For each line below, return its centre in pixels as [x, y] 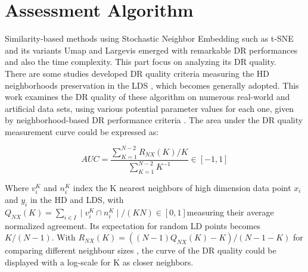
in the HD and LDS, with [77, 200]
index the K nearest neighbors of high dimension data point [182, 187]
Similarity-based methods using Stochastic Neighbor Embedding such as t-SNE [149, 38]
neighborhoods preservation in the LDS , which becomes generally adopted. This [152, 85]
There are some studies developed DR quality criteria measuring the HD [137, 73]
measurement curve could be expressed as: [82, 131]
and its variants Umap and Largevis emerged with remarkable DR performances [151, 50]
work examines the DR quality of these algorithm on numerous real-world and [147, 97]
